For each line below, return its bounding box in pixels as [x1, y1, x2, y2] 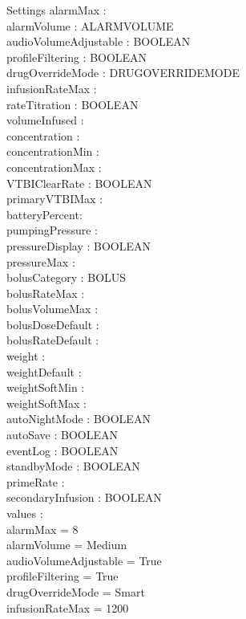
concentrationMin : [6, 143, 99, 160]
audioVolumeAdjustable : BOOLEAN [6, 33, 191, 50]
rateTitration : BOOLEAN [6, 96, 139, 112]
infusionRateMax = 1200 [6, 599, 129, 616]
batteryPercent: [6, 206, 83, 222]
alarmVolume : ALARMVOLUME [6, 17, 174, 34]
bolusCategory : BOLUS [6, 269, 127, 286]
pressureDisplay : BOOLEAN [6, 237, 151, 254]
